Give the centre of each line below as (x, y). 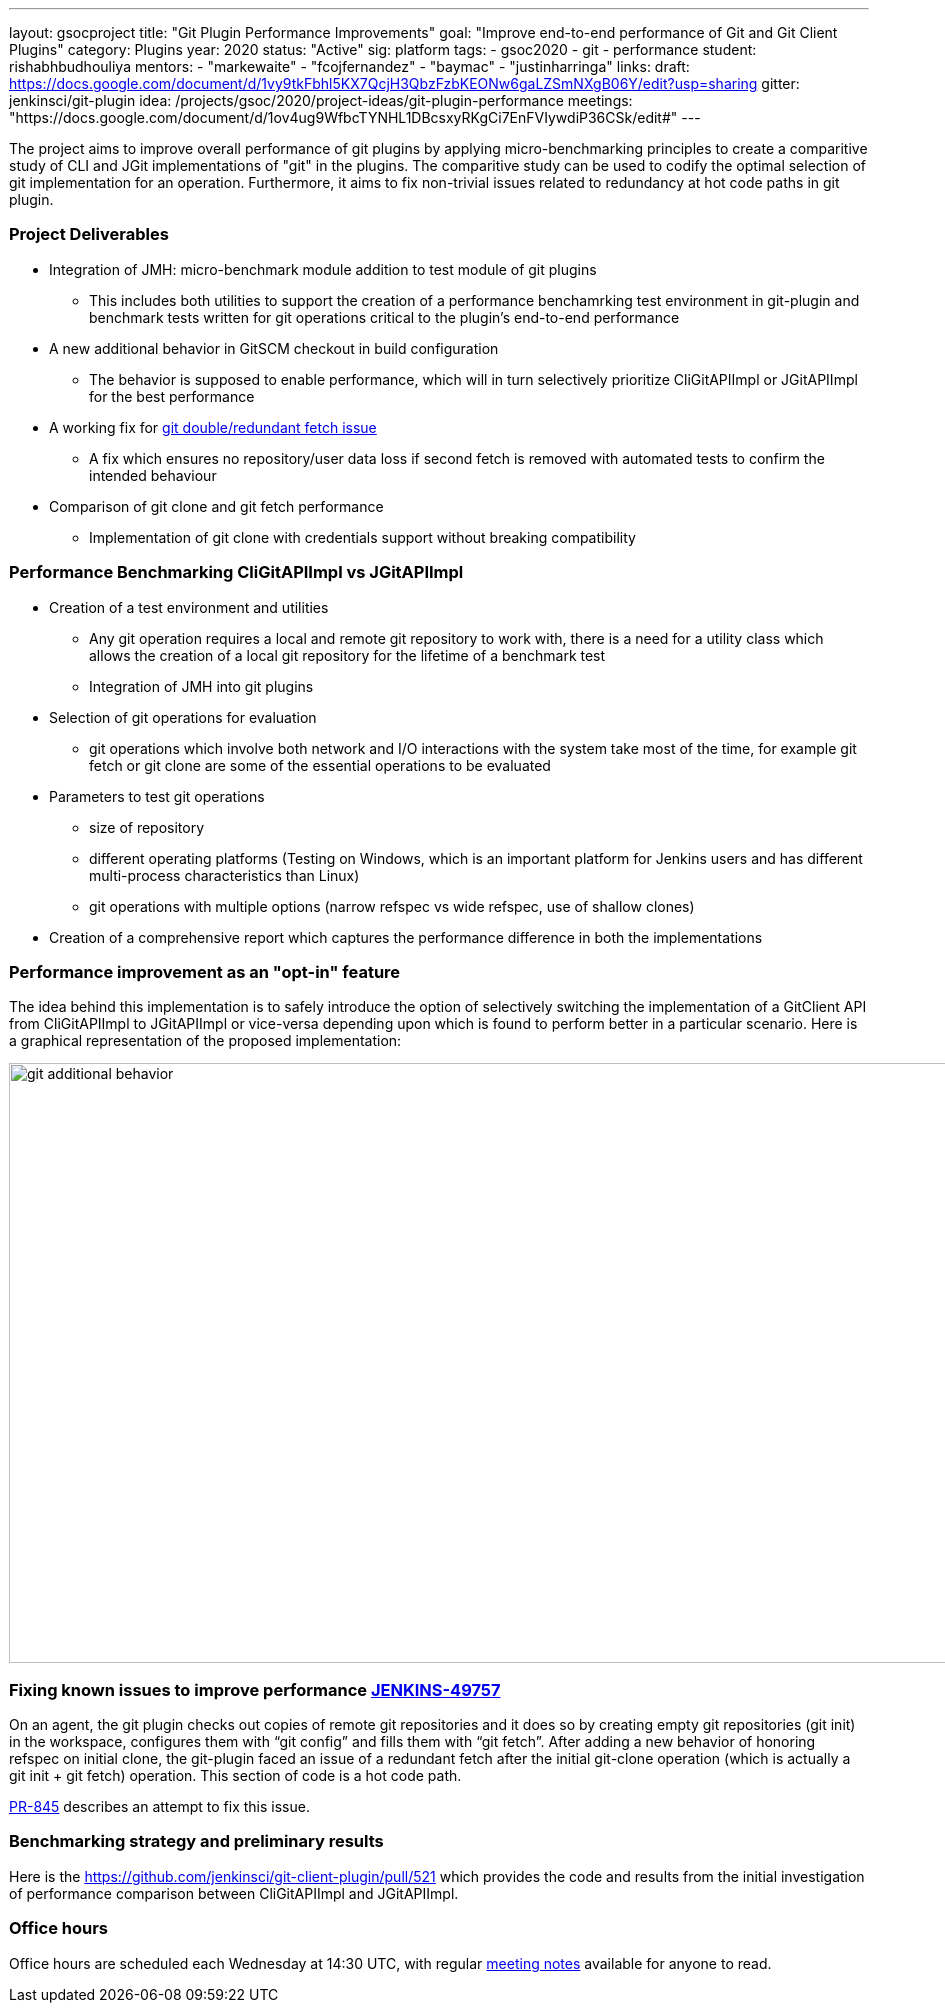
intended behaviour (153, 475)
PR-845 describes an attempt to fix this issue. (159, 1806)
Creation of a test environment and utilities (189, 607)
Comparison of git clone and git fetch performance (216, 506)
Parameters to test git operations (157, 796)
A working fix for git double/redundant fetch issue (213, 427)
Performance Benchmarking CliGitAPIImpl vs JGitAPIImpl (236, 572)
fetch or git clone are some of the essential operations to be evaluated (320, 765)
